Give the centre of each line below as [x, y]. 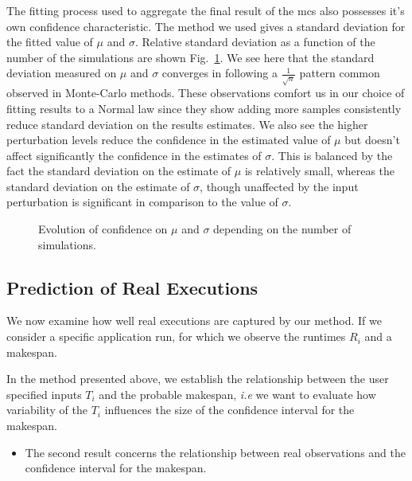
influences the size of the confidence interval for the [229, 410]
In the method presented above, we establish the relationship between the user [198, 379]
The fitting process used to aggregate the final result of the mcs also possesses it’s [206, 10]
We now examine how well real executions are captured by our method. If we [194, 321]
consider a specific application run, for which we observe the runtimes [176, 336]
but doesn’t [372, 140]
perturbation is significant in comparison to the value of [142, 202]
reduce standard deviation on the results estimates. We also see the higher [187, 124]
